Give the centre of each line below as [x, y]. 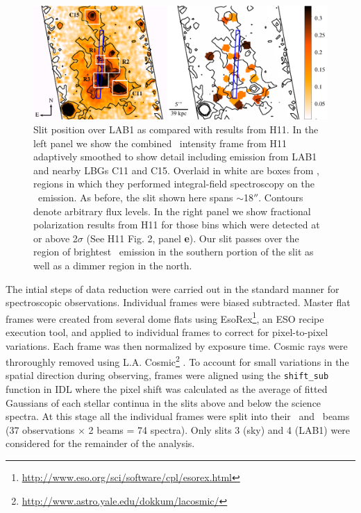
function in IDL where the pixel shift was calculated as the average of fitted [167, 389]
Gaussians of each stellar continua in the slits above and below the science [163, 402]
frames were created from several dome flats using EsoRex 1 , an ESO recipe [165, 317]
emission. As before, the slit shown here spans [135, 197]
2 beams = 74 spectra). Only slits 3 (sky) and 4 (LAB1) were [219, 429]
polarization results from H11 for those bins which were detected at [177, 225]
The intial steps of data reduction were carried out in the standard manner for [173, 288]
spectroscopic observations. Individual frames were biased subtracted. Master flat [178, 302]
